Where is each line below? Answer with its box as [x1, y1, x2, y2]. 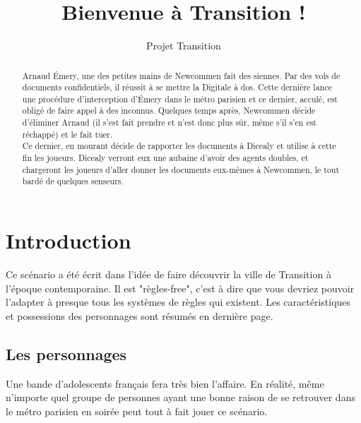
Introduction [6, 226, 131, 255]
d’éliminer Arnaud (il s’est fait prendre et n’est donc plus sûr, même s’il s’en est [22, 117, 316, 129]
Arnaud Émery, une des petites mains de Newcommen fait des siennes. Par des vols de [22, 69, 341, 81]
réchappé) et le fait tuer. [22, 128, 113, 140]
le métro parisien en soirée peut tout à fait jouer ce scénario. [6, 403, 268, 418]
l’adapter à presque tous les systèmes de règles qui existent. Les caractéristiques [6, 294, 351, 309]
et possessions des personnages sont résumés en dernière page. [6, 308, 273, 323]
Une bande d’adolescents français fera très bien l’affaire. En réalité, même [6, 376, 324, 391]
